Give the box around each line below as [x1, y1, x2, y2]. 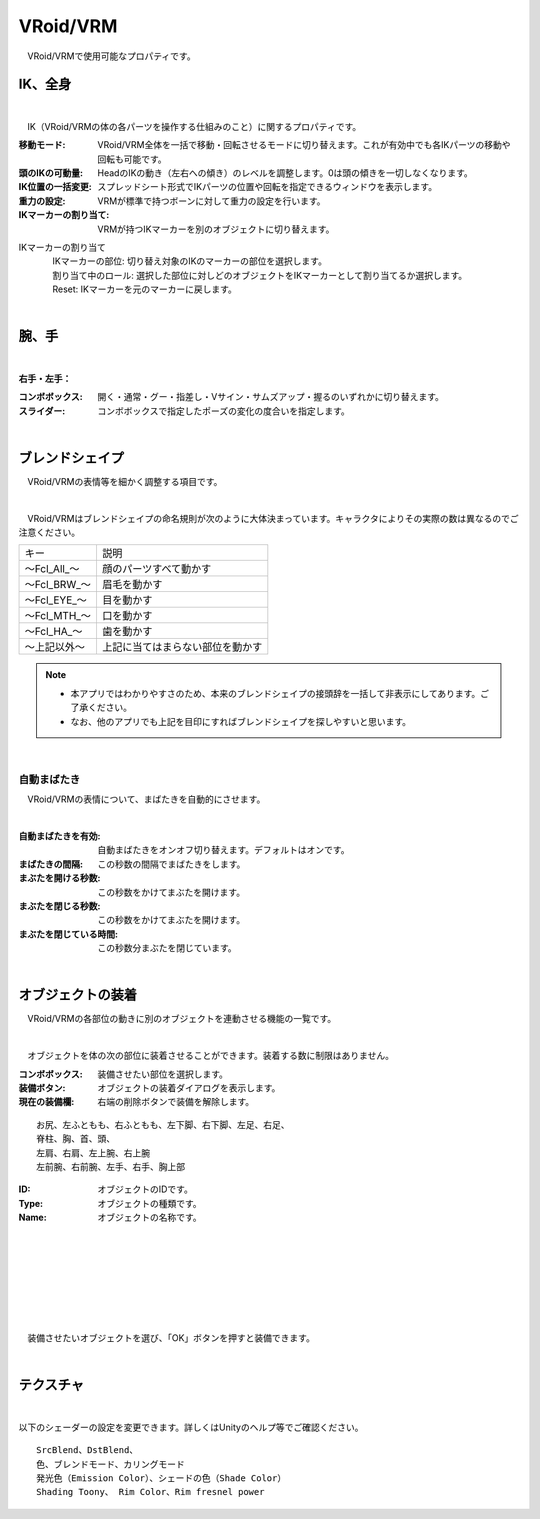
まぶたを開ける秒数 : [18, 872, 101, 884]
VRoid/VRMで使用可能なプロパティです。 [26, 50, 196, 62]
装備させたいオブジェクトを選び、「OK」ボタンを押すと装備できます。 [26, 1332, 315, 1344]
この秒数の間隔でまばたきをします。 [97, 858, 246, 870]
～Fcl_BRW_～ [24, 578, 92, 592]
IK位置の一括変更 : [18, 181, 92, 193]
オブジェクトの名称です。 [97, 1211, 202, 1224]
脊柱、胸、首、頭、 [36, 1133, 115, 1145]
